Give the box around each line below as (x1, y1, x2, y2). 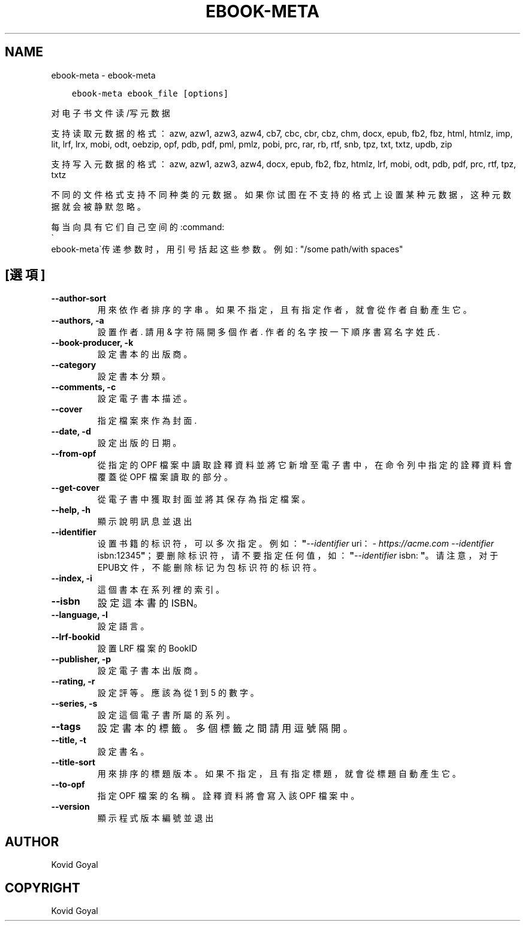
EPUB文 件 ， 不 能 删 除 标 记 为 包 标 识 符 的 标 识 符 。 (97, 562, 322, 573)
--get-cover (51, 482, 99, 493)
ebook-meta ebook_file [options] (71, 88, 229, 98)
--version (51, 801, 90, 812)
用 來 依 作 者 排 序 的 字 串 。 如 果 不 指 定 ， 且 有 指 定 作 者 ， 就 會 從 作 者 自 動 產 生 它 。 (97, 304, 472, 315)
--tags (51, 720, 81, 733)
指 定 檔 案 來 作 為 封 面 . (97, 415, 197, 426)
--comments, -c (51, 382, 116, 393)
